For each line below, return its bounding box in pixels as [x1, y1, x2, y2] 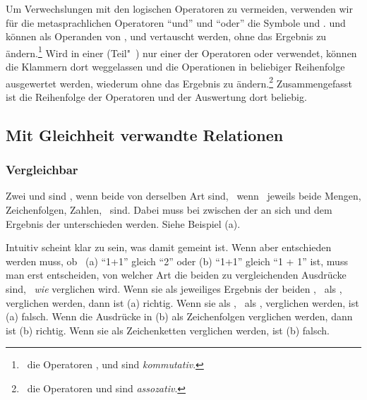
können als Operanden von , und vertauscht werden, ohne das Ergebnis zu [6, 29, 327, 44]
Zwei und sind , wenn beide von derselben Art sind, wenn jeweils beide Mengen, [6, 188, 361, 203]
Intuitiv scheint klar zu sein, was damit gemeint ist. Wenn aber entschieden [6, 240, 332, 255]
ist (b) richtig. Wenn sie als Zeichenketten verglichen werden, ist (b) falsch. [6, 322, 330, 337]
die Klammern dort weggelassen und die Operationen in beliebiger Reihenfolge [6, 59, 345, 74]
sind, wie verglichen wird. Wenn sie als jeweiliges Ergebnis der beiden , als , [6, 281, 342, 296]
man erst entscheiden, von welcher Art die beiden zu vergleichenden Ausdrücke [6, 267, 347, 282]
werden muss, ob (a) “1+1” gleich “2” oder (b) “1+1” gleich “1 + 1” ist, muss [6, 253, 348, 268]
